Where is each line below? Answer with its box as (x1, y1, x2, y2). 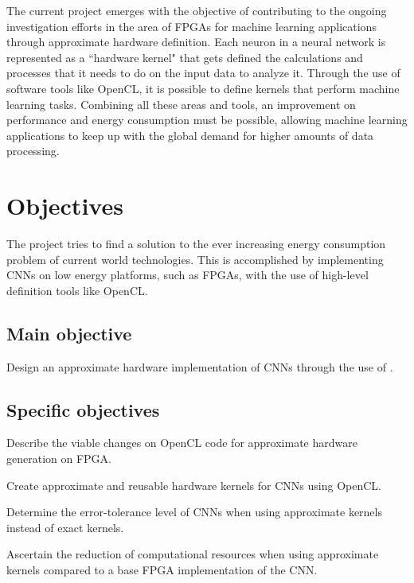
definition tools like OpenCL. (6, 282, 148, 298)
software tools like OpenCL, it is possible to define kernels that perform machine (6, 80, 400, 96)
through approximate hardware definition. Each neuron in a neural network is (6, 33, 386, 50)
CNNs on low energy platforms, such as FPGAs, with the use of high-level (6, 266, 369, 283)
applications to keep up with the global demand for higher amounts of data (6, 126, 374, 143)
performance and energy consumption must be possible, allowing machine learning (6, 111, 408, 128)
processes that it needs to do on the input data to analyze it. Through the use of (6, 64, 400, 81)
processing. (6, 142, 60, 159)
